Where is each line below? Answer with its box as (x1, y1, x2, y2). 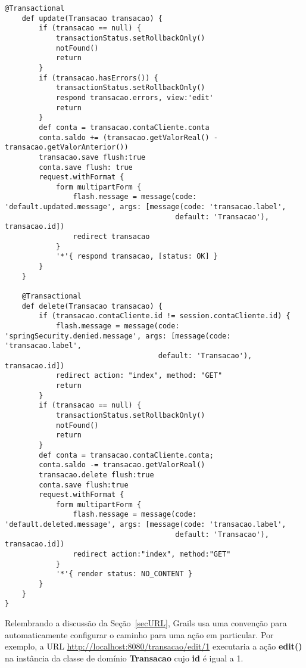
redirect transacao (73, 232, 150, 241)
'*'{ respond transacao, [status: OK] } (55, 252, 218, 261)
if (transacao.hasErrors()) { (39, 73, 158, 82)
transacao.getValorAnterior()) (5, 143, 129, 152)
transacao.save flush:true (39, 153, 146, 161)
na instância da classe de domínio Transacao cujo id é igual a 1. (5, 651, 243, 664)
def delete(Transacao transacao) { (21, 302, 163, 310)
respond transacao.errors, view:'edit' (55, 93, 214, 102)
